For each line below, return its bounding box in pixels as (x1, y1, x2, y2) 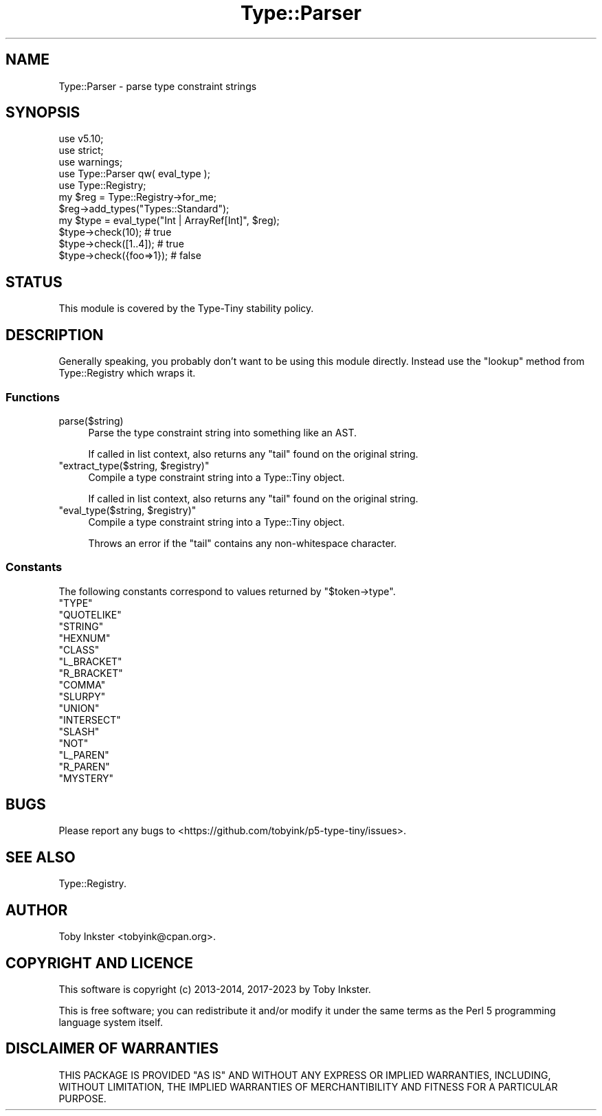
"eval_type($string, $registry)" (58, 504, 197, 516)
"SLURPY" (58, 690, 106, 702)
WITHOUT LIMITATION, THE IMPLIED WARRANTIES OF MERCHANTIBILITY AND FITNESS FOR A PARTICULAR (58, 1080, 558, 1093)
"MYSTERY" (58, 772, 114, 784)
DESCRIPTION (5, 326, 104, 344)
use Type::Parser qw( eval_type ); (58, 168, 210, 180)
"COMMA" (58, 678, 106, 691)
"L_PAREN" (58, 748, 109, 761)
